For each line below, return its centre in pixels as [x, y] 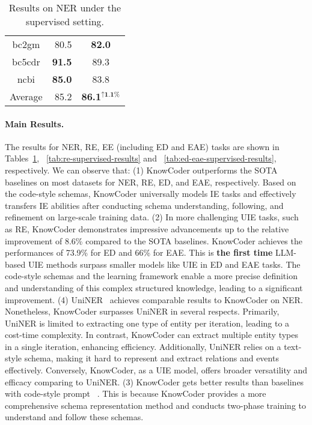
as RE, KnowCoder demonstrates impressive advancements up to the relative [147, 228]
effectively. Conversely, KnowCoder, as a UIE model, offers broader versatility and [156, 370]
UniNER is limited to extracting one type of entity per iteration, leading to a [147, 323]
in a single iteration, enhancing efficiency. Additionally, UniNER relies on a [143, 346]
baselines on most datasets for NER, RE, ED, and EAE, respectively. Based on [151, 182]
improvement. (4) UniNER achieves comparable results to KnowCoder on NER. [154, 299]
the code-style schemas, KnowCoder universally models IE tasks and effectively [151, 194]
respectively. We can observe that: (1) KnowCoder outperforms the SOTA [141, 170]
